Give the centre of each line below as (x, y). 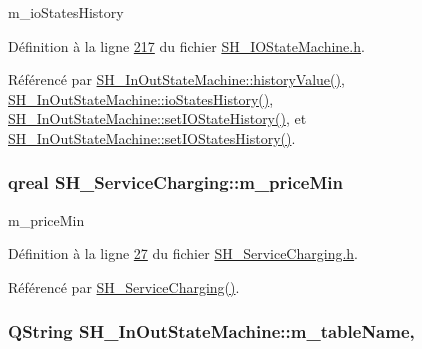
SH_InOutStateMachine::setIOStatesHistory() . (152, 137)
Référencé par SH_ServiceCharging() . (124, 286)
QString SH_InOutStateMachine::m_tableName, (211, 331)
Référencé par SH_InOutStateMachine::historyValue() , (176, 79)
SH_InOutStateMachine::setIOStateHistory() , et (157, 118)
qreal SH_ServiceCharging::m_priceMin (175, 182)
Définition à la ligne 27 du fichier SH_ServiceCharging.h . (183, 253)
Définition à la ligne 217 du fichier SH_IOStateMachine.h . (186, 45)
